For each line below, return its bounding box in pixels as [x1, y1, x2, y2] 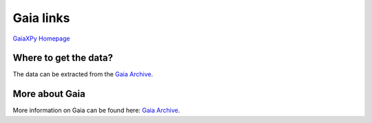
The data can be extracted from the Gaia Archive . [12, 70, 154, 78]
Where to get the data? [12, 52, 114, 64]
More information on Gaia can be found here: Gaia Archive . [12, 107, 180, 115]
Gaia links [12, 10, 70, 25]
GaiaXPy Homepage [12, 34, 70, 43]
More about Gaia [12, 88, 85, 100]
